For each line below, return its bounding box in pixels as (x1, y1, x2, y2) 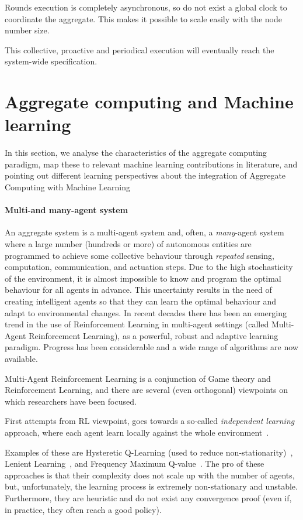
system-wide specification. (5, 55, 97, 67)
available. (5, 352, 38, 364)
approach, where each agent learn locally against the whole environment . (5, 426, 269, 438)
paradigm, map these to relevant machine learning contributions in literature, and (5, 158, 298, 170)
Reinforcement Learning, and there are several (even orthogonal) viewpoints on (5, 384, 288, 396)
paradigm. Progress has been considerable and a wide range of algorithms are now (5, 341, 298, 353)
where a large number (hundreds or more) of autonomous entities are (5, 238, 252, 250)
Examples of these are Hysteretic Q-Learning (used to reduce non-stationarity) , (5, 446, 293, 458)
